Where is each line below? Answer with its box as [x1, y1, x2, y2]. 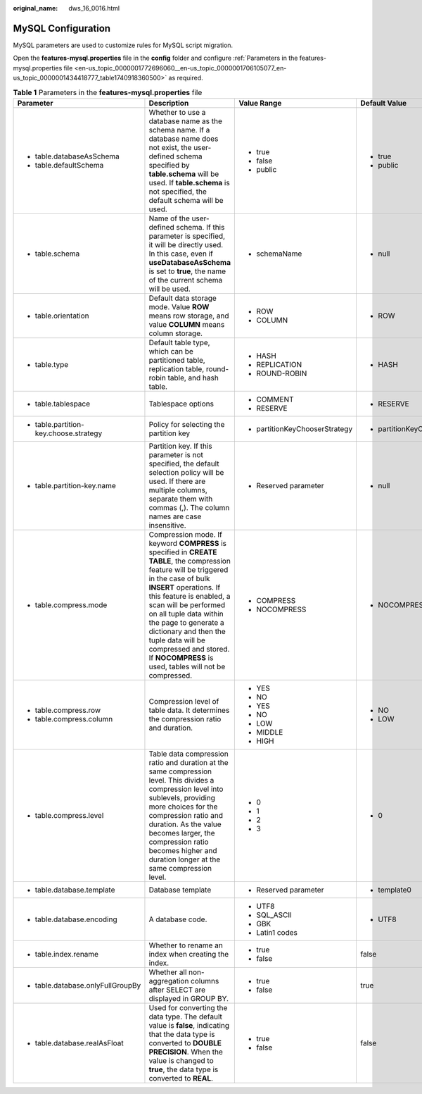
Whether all [148, 967, 187, 977]
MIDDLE [256, 727, 283, 737]
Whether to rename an [148, 940, 223, 950]
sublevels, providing [148, 792, 216, 802]
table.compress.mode [34, 599, 108, 609]
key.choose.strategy [34, 428, 103, 438]
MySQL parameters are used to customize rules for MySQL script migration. [13, 41, 234, 49]
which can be [148, 346, 193, 356]
